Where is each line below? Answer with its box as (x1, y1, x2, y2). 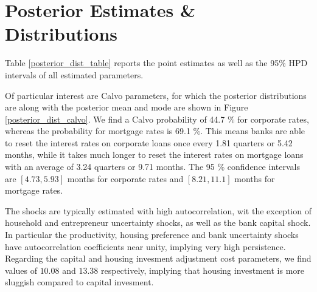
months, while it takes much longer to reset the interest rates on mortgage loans (5, 148, 304, 161)
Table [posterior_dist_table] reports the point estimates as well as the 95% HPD (5, 56, 308, 69)
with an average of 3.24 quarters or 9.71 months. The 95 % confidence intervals (5, 160, 300, 173)
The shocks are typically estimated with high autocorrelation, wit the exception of (5, 204, 312, 217)
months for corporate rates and (67, 172, 184, 185)
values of (5, 263, 37, 276)
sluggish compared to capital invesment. (5, 276, 154, 288)
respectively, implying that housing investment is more (101, 263, 305, 276)
